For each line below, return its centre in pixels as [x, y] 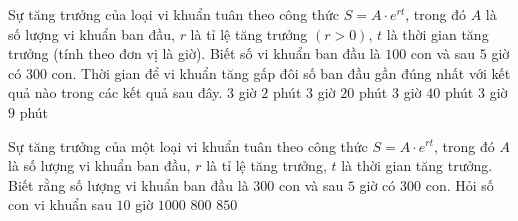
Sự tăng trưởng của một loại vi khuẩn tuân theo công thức [188, 145]
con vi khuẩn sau [60, 204]
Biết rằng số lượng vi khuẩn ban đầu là [128, 184]
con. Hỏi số [459, 184]
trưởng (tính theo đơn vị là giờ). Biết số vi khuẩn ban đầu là [194, 53]
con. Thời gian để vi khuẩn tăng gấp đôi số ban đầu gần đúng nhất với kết [281, 72]
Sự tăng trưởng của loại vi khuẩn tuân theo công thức [174, 14]
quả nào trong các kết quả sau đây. [115, 92]
